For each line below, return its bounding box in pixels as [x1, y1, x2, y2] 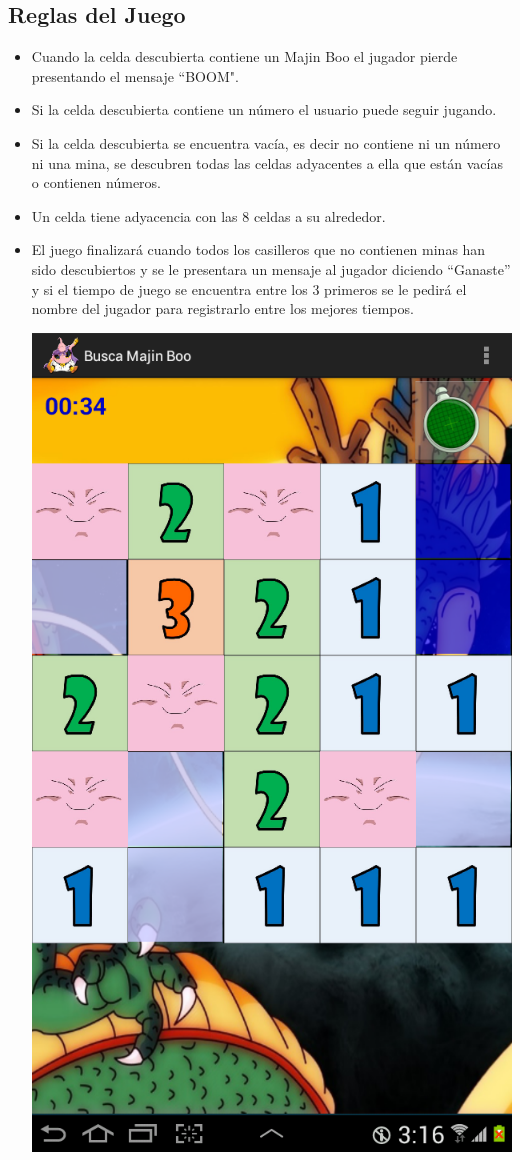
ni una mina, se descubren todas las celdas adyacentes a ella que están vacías [31, 152, 503, 173]
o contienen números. [31, 172, 162, 193]
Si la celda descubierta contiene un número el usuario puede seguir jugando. [31, 99, 497, 120]
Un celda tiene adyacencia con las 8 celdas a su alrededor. [31, 205, 386, 226]
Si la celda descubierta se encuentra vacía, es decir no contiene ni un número [31, 132, 501, 153]
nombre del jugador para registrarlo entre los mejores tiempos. [31, 298, 414, 319]
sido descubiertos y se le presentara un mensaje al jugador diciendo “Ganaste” [31, 258, 511, 279]
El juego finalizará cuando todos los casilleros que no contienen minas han [31, 239, 486, 260]
